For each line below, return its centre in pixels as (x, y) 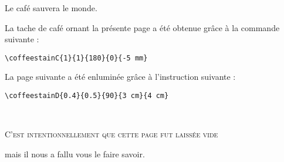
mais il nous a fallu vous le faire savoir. (75, 153)
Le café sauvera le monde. (51, 8)
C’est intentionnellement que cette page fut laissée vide (111, 134)
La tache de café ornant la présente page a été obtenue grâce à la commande (142, 27)
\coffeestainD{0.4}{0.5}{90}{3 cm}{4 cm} (87, 96)
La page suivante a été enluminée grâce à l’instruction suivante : (120, 77)
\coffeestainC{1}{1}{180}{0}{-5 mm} (76, 58)
